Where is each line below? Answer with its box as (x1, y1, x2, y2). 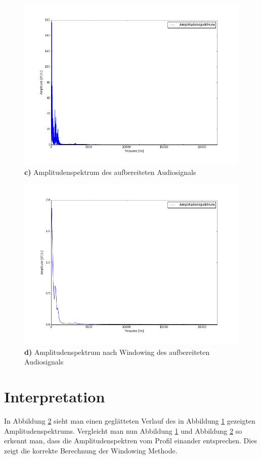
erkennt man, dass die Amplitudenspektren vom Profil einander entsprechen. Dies (4, 435, 257, 446)
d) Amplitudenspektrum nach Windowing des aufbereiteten (24, 346, 210, 357)
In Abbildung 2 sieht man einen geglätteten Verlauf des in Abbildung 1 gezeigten (4, 416, 255, 426)
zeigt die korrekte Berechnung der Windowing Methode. (4, 445, 178, 455)
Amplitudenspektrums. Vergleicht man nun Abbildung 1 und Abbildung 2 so (4, 425, 242, 436)
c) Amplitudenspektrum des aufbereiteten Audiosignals (24, 166, 196, 177)
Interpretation (4, 386, 105, 407)
